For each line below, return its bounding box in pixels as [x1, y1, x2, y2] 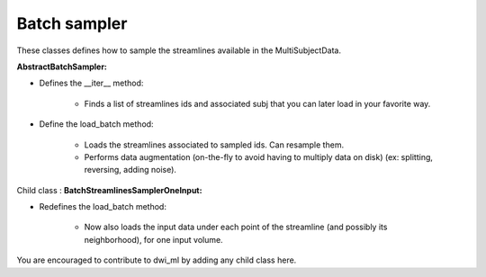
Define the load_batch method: [39, 119, 154, 130]
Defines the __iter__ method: [39, 77, 144, 89]
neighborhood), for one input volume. [84, 234, 224, 245]
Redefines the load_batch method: [39, 201, 166, 212]
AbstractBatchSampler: [16, 61, 108, 72]
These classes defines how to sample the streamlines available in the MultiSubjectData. [16, 45, 342, 56]
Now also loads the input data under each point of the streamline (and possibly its [84, 221, 388, 233]
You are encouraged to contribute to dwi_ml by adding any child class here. [16, 255, 297, 265]
